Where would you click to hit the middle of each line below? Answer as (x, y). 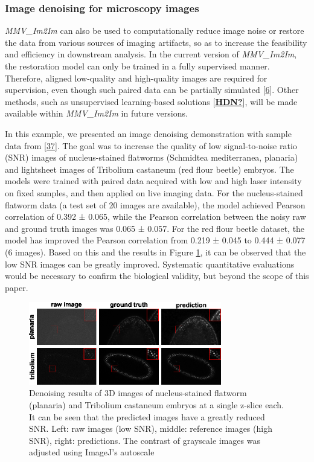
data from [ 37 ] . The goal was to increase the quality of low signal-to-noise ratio (151, 145)
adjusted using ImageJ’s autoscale (92, 452)
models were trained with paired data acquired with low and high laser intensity (153, 181)
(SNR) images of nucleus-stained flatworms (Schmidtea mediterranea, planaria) (152, 157)
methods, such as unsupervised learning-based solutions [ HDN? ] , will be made (151, 101)
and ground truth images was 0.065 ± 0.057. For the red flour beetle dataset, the (155, 228)
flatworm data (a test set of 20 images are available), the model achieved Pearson (155, 204)
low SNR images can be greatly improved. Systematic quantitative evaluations (150, 264)
